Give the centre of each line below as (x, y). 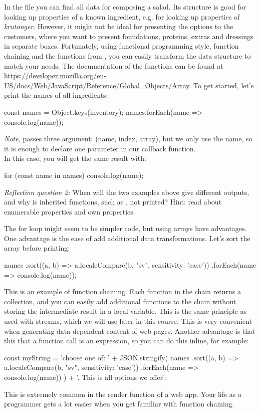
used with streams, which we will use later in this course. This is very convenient (128, 321)
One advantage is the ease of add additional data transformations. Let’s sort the (127, 238)
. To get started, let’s (221, 85)
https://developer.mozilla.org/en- (55, 75)
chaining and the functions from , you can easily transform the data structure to (127, 55)
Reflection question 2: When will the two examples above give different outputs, (127, 192)
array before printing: (37, 248)
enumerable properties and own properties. (70, 211)
